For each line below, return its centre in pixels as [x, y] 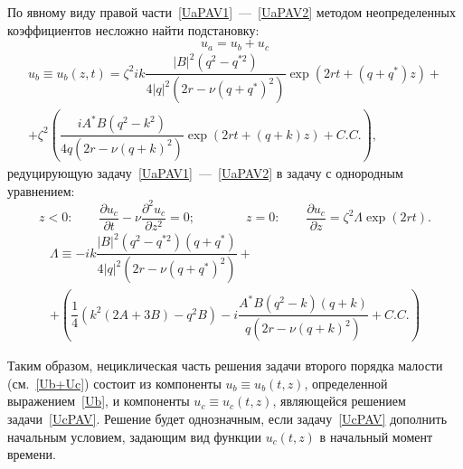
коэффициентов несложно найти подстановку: [133, 29]
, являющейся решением [339, 401]
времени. [32, 454]
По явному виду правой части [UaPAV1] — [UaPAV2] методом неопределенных [231, 12]
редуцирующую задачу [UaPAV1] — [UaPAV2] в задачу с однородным [205, 173]
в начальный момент [376, 436]
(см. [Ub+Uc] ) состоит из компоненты [114, 383]
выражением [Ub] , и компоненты [99, 401]
